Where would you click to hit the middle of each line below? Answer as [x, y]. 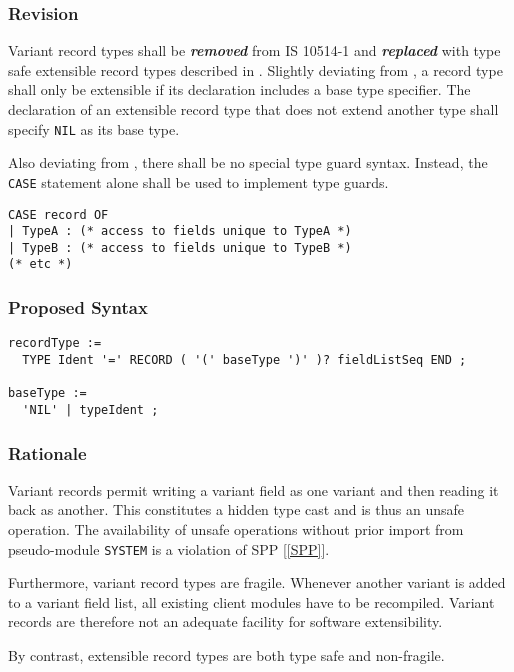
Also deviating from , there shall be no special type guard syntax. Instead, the [248, 162]
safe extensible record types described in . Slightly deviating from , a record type [255, 69]
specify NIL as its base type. [94, 128]
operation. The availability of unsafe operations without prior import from [236, 529]
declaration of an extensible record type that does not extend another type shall [253, 109]
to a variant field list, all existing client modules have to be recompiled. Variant [251, 601]
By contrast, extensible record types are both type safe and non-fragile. [226, 655]
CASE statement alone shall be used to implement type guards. [198, 181]
